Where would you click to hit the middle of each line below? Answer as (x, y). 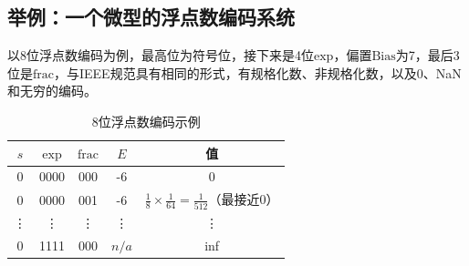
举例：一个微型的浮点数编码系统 (151, 17)
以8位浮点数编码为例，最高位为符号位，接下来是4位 (161, 55)
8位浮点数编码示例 (146, 121)
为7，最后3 (427, 55)
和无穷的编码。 (52, 91)
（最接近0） (244, 199)
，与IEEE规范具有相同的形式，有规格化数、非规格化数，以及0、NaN (258, 72)
